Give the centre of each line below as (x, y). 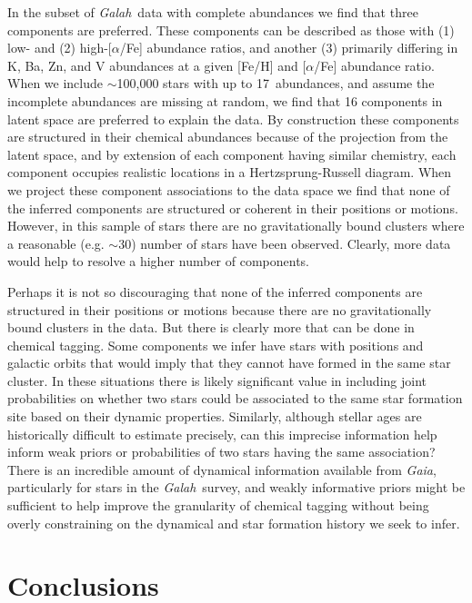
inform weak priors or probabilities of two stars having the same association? (221, 452)
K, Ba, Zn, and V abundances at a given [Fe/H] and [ (157, 65)
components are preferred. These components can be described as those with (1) (231, 30)
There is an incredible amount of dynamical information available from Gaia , (222, 469)
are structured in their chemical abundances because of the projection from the (228, 137)
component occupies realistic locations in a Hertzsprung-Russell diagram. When (230, 172)
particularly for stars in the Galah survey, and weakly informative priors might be (236, 487)
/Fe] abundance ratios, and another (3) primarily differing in (289, 48)
